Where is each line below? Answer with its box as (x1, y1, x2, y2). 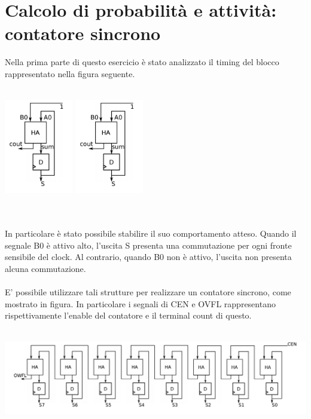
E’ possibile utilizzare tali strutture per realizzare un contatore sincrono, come (5, 286, 291, 298)
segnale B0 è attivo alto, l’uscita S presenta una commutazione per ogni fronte (5, 238, 292, 251)
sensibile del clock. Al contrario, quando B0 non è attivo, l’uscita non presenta (5, 250, 292, 263)
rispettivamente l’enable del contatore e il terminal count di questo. (5, 309, 252, 322)
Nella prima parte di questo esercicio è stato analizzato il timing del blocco (5, 56, 279, 68)
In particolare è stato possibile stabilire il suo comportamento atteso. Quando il (5, 227, 297, 240)
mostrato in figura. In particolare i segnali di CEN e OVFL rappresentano (5, 297, 276, 310)
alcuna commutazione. (5, 262, 86, 274)
